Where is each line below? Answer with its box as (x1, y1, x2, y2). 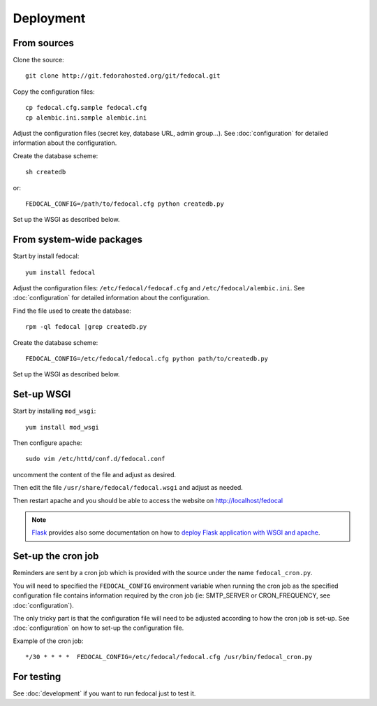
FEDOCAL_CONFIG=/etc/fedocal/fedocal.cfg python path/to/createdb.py (25, 355, 269, 362)
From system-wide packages (13, 234, 143, 246)
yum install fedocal (25, 268, 96, 276)
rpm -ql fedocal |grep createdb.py (25, 323, 147, 331)
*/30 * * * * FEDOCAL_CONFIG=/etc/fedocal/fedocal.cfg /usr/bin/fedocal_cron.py (25, 653, 313, 661)
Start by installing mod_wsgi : (13, 407, 96, 416)
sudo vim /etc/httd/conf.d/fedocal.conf (25, 455, 165, 463)
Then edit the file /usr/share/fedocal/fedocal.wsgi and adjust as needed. (13, 483, 244, 492)
